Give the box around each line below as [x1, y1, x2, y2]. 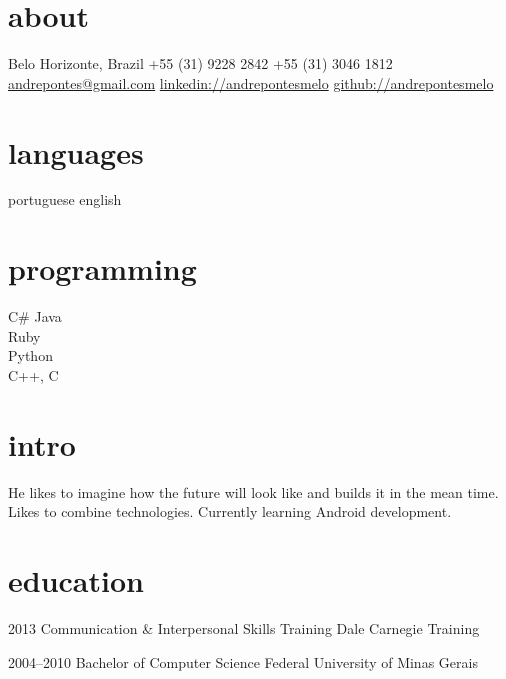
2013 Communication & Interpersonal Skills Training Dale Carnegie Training [8, 617, 480, 638]
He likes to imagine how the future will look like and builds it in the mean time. [8, 481, 499, 502]
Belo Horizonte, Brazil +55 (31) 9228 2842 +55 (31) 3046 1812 [8, 53, 393, 74]
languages [8, 131, 144, 172]
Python [8, 345, 53, 366]
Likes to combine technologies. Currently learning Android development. [8, 501, 452, 522]
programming [8, 248, 197, 289]
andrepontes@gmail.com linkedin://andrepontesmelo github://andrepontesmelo [8, 72, 494, 93]
